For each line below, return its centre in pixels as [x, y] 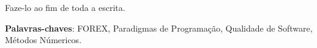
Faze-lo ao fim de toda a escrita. [65, 7]
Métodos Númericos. [43, 40]
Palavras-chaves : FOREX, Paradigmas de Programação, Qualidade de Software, [159, 28]
